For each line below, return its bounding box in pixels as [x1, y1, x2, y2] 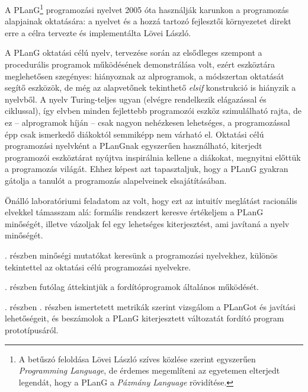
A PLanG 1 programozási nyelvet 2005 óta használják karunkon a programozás [5, 2, 289, 15]
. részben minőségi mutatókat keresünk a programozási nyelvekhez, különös [5, 248, 278, 261]
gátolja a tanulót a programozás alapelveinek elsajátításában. [5, 174, 227, 186]
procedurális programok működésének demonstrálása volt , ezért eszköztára [5, 58, 275, 71]
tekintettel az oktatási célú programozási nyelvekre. [5, 260, 191, 273]
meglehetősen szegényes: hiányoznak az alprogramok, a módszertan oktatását [5, 69, 284, 82]
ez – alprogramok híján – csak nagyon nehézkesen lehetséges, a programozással [5, 116, 290, 128]
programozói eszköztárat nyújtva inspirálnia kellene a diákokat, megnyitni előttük [5, 151, 301, 163]
